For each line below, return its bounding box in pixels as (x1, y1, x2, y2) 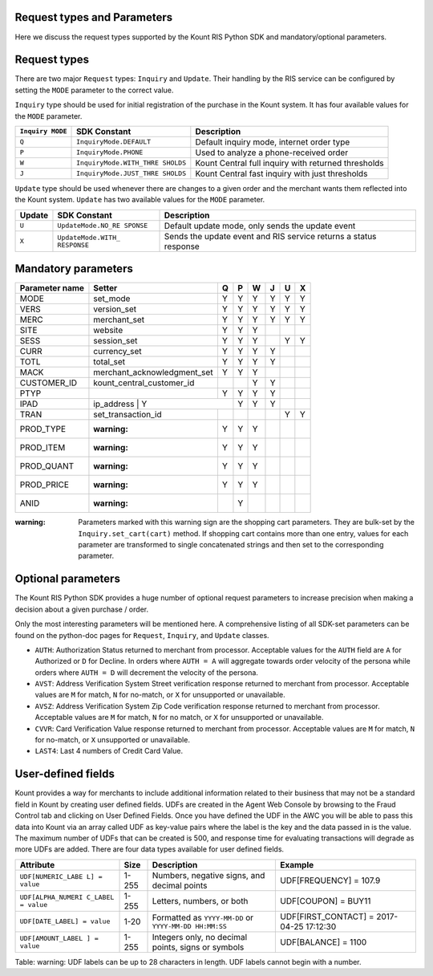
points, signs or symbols (152, 941, 245, 953)
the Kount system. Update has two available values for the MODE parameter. (14, 195, 265, 205)
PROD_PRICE (19, 479, 70, 490)
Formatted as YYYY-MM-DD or (152, 912, 254, 923)
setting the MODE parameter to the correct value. (14, 85, 174, 95)
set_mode (93, 293, 131, 304)
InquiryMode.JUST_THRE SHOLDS (76, 169, 187, 178)
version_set (93, 303, 136, 315)
